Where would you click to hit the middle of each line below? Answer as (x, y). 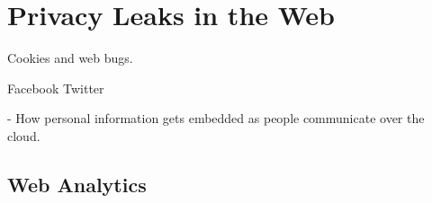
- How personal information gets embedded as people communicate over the (216, 118)
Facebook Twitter (56, 88)
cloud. (24, 135)
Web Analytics (77, 184)
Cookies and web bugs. (70, 58)
